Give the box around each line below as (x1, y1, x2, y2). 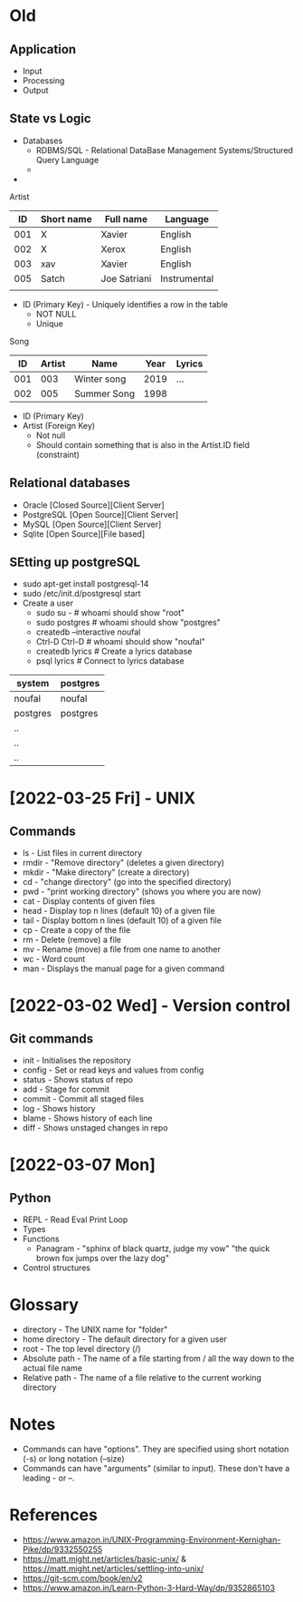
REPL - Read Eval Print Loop (22, 1214, 128, 1225)
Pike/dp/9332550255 (22, 1544, 103, 1555)
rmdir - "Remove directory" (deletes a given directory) (22, 858, 224, 869)
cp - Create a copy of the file (22, 925, 131, 936)
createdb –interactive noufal (35, 626, 141, 637)
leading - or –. (22, 1472, 75, 1483)
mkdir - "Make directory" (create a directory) (22, 867, 190, 878)
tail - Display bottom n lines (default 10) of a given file (22, 915, 222, 926)
